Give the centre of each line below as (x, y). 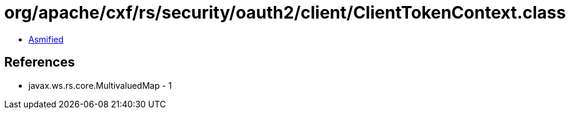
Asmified (46, 39)
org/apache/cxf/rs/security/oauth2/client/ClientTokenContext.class (285, 13)
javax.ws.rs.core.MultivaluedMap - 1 (100, 85)
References (40, 62)
